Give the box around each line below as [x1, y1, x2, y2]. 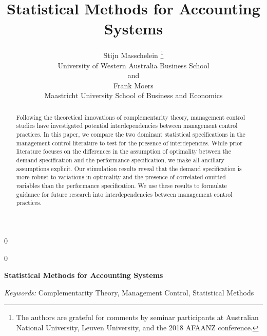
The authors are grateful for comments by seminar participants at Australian [16, 312, 259, 323]
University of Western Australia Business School [58, 60, 209, 70]
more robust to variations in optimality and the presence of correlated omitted [16, 173, 226, 181]
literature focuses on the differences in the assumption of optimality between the [16, 147, 232, 156]
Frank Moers [113, 80, 154, 90]
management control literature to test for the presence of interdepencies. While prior [16, 138, 242, 147]
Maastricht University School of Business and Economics [44, 90, 223, 101]
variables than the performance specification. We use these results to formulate [16, 181, 227, 190]
